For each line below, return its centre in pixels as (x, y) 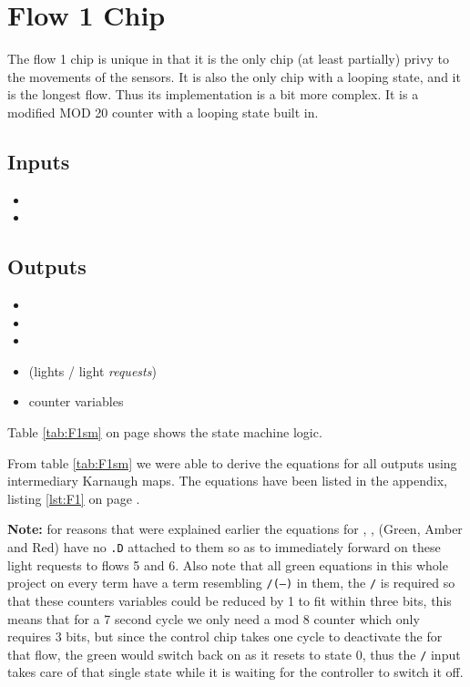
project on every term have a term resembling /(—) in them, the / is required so (231, 583)
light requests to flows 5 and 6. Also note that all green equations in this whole (228, 564)
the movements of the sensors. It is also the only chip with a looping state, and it (234, 76)
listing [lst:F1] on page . (74, 498)
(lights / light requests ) (92, 370)
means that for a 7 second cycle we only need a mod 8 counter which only (214, 618)
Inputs (39, 161)
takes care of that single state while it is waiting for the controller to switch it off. (235, 672)
